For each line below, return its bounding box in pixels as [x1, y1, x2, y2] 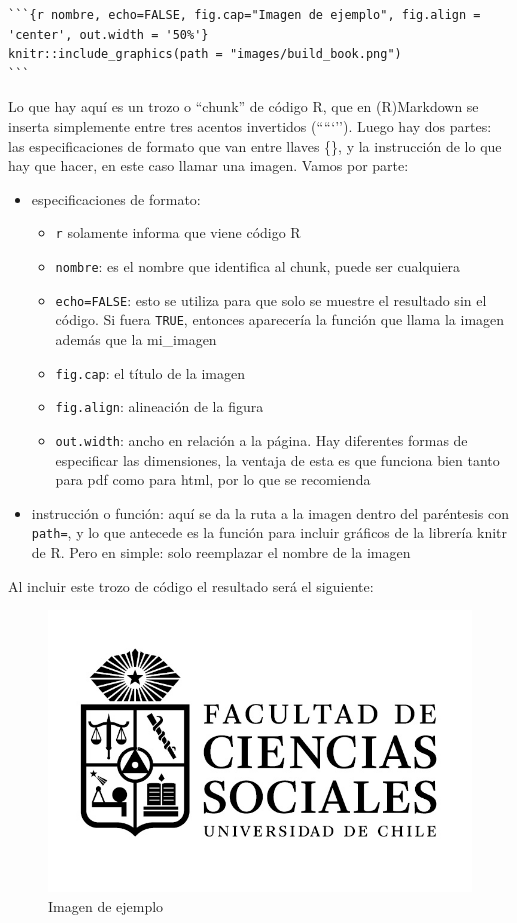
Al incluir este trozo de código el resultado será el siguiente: [8, 575, 374, 596]
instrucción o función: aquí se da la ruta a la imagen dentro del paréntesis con [31, 502, 510, 523]
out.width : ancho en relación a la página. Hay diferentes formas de [55, 429, 468, 450]
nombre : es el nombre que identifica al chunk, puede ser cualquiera [55, 256, 461, 276]
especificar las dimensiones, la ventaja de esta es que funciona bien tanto [55, 449, 500, 470]
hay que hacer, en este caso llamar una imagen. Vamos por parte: [8, 155, 409, 176]
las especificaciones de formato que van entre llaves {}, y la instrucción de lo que [8, 135, 502, 156]
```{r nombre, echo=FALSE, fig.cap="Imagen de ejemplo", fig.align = [8, 8, 481, 22]
